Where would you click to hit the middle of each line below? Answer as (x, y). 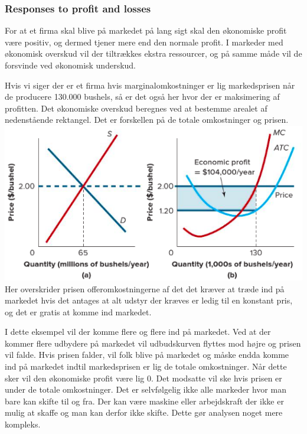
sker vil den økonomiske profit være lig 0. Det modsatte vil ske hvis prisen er (143, 378)
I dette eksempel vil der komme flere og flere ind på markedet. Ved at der (138, 332)
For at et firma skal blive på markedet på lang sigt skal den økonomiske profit (146, 30)
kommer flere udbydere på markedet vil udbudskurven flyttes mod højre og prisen (153, 343)
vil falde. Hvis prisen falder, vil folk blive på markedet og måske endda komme (147, 355)
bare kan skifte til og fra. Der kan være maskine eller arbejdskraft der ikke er (144, 401)
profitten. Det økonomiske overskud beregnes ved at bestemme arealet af (136, 108)
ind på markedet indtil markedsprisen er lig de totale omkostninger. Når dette (146, 366)
